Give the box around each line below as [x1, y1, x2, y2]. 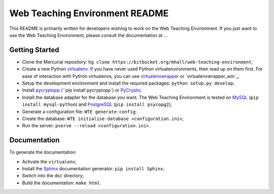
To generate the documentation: [9, 149, 77, 156]
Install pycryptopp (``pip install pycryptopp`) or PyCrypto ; [22, 87, 142, 93]
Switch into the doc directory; [22, 173, 84, 179]
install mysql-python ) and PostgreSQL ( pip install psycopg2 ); [22, 101, 172, 107]
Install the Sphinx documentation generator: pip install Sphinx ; [22, 166, 165, 172]
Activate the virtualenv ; [22, 159, 77, 165]
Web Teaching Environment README [9, 8, 169, 19]
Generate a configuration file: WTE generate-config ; [22, 108, 137, 114]
